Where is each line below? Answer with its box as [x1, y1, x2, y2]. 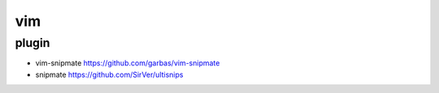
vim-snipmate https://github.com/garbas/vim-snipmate [35, 58, 220, 68]
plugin [15, 36, 50, 50]
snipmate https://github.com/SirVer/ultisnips [35, 70, 184, 79]
